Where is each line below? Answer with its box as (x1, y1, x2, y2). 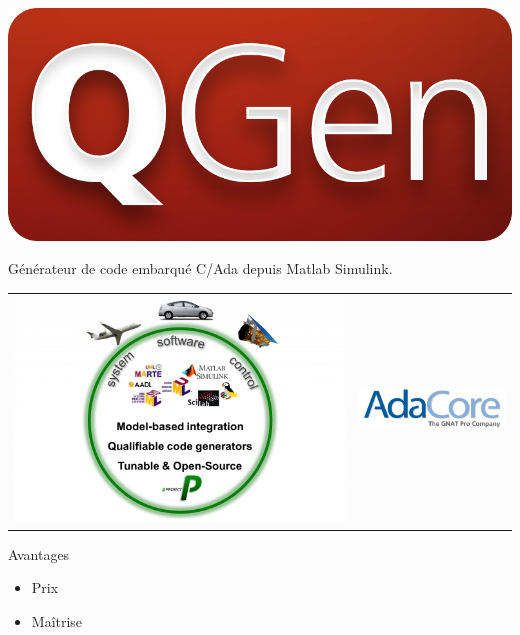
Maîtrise (31, 611, 83, 632)
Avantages (8, 543, 70, 564)
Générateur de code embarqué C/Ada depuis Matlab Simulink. (8, 258, 393, 279)
